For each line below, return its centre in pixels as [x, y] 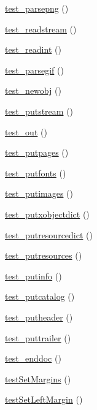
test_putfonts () [36, 173]
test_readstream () [41, 28]
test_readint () [33, 49]
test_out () [26, 131]
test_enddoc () [33, 358]
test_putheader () [39, 317]
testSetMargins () [38, 378]
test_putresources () [44, 255]
